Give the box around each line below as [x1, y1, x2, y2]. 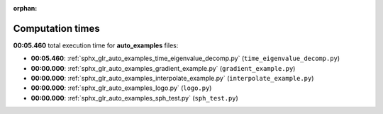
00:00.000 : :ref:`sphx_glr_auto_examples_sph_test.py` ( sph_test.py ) [30, 93, 239, 102]
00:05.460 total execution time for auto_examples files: [13, 41, 179, 50]
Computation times [13, 22, 100, 35]
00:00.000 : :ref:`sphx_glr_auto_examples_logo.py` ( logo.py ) [30, 84, 212, 92]
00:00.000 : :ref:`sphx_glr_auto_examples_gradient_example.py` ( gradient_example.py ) [30, 64, 296, 72]
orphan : [13, 4, 38, 12]
